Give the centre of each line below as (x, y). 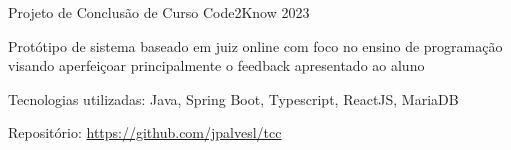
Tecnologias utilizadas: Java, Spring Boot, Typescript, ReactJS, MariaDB (233, 98)
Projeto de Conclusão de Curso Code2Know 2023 (159, 12)
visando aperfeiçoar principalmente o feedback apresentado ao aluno (216, 65)
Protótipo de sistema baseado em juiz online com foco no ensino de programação (255, 45)
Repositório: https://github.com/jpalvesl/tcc (145, 132)
